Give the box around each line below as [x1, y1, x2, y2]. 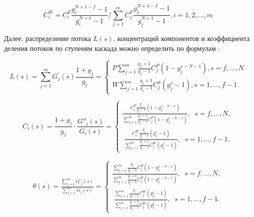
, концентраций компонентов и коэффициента [113, 33, 250, 43]
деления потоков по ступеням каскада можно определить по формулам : [4, 43, 220, 53]
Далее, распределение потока [4, 33, 91, 43]
